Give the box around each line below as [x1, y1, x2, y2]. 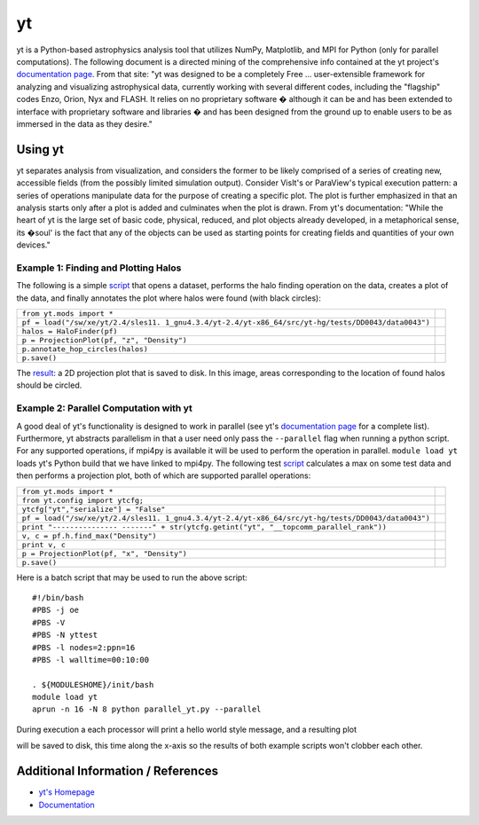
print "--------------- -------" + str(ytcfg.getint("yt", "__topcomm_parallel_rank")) [21, 522, 388, 531]
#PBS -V [32, 617, 66, 627]
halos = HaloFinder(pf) [21, 326, 118, 336]
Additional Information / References [16, 764, 219, 779]
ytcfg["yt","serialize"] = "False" [21, 504, 166, 514]
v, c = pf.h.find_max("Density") [21, 530, 157, 540]
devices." [16, 240, 51, 250]
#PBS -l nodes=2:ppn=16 [32, 642, 136, 652]
